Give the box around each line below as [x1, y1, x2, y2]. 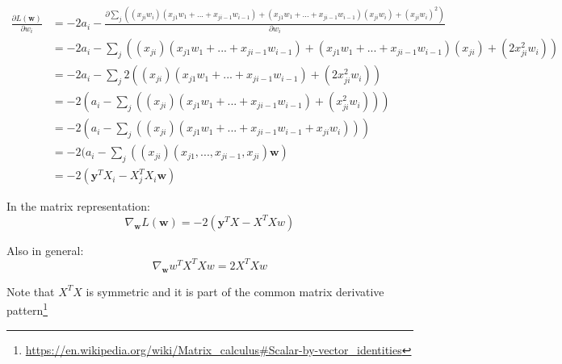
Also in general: [6, 241, 84, 258]
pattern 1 [6, 299, 48, 319]
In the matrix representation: [6, 198, 150, 215]
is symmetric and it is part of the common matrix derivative [86, 282, 384, 299]
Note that [6, 282, 55, 299]
